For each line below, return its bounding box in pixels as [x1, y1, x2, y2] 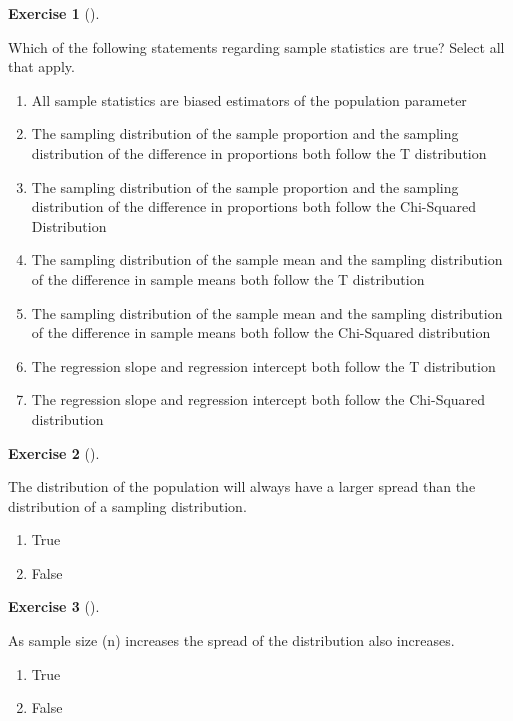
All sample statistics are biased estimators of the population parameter [31, 89, 467, 110]
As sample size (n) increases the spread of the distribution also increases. [8, 630, 455, 651]
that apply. [8, 56, 75, 77]
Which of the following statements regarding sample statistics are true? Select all [8, 36, 505, 57]
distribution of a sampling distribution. [8, 495, 247, 516]
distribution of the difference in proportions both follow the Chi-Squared [31, 196, 476, 217]
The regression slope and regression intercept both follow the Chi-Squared [31, 389, 486, 410]
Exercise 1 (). [8, 3, 100, 23]
